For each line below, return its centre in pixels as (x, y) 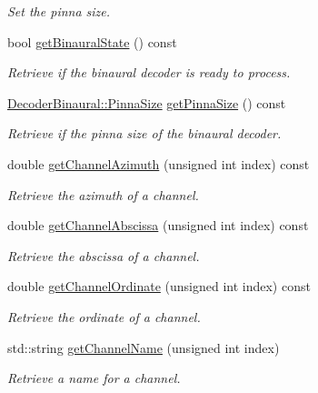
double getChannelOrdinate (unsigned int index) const (159, 286)
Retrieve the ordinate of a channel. (104, 316)
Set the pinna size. (59, 11)
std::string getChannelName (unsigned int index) (144, 347)
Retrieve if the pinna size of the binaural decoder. (144, 133)
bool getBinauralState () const (92, 41)
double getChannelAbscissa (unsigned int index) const (158, 225)
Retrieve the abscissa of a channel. (104, 255)
